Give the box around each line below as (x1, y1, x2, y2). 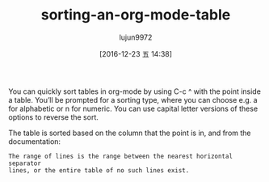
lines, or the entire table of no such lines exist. (8, 166, 190, 175)
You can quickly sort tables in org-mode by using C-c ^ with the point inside (8, 87, 261, 96)
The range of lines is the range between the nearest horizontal (8, 152, 233, 160)
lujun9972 (119, 32, 153, 42)
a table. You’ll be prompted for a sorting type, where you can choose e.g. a (8, 95, 258, 104)
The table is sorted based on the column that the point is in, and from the (8, 128, 251, 138)
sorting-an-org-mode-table (40, 6, 231, 24)
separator (8, 159, 42, 167)
